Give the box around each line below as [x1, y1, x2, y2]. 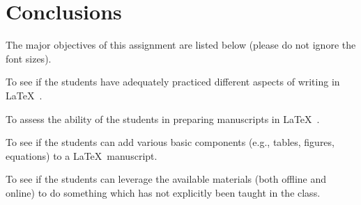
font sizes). [6, 51, 52, 65]
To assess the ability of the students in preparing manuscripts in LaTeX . [6, 111, 320, 126]
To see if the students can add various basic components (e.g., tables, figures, [6, 135, 335, 149]
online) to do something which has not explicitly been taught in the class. [6, 185, 321, 199]
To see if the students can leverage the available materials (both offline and [6, 172, 327, 186]
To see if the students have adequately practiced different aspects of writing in [6, 74, 340, 89]
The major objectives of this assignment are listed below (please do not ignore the [6, 38, 356, 52]
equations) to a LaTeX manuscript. [6, 148, 158, 163]
